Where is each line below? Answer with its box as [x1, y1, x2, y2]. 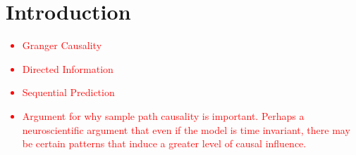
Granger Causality [22, 38, 102, 53]
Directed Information [22, 61, 113, 76]
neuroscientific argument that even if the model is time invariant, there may [22, 122, 350, 137]
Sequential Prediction [22, 85, 115, 100]
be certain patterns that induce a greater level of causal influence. [22, 136, 307, 151]
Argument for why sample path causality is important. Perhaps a [22, 108, 305, 123]
